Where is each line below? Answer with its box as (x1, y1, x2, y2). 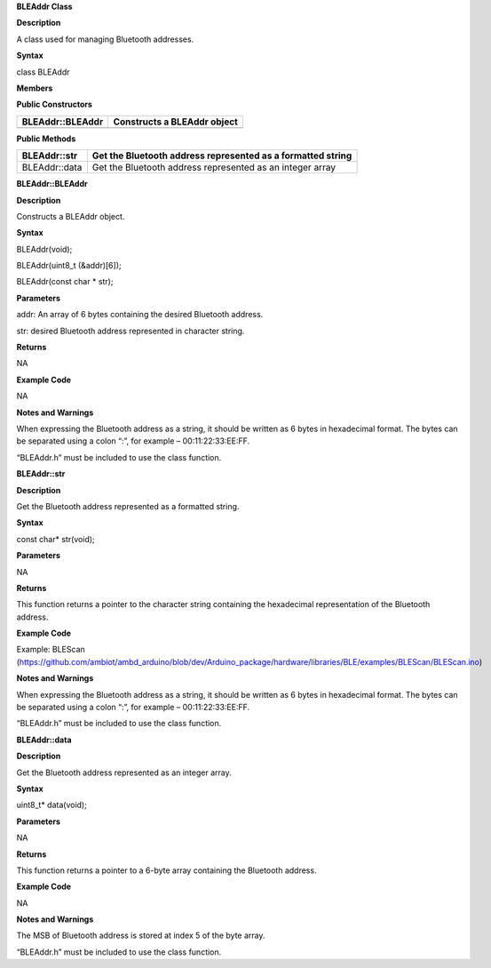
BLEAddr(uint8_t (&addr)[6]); (16, 260, 122, 271)
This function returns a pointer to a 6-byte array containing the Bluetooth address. (16, 865, 317, 876)
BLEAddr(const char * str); (16, 276, 114, 287)
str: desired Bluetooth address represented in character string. (16, 325, 245, 336)
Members (16, 83, 53, 93)
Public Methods (16, 133, 76, 144)
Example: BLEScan (16, 644, 86, 655)
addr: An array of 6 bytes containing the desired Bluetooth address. (16, 309, 264, 320)
